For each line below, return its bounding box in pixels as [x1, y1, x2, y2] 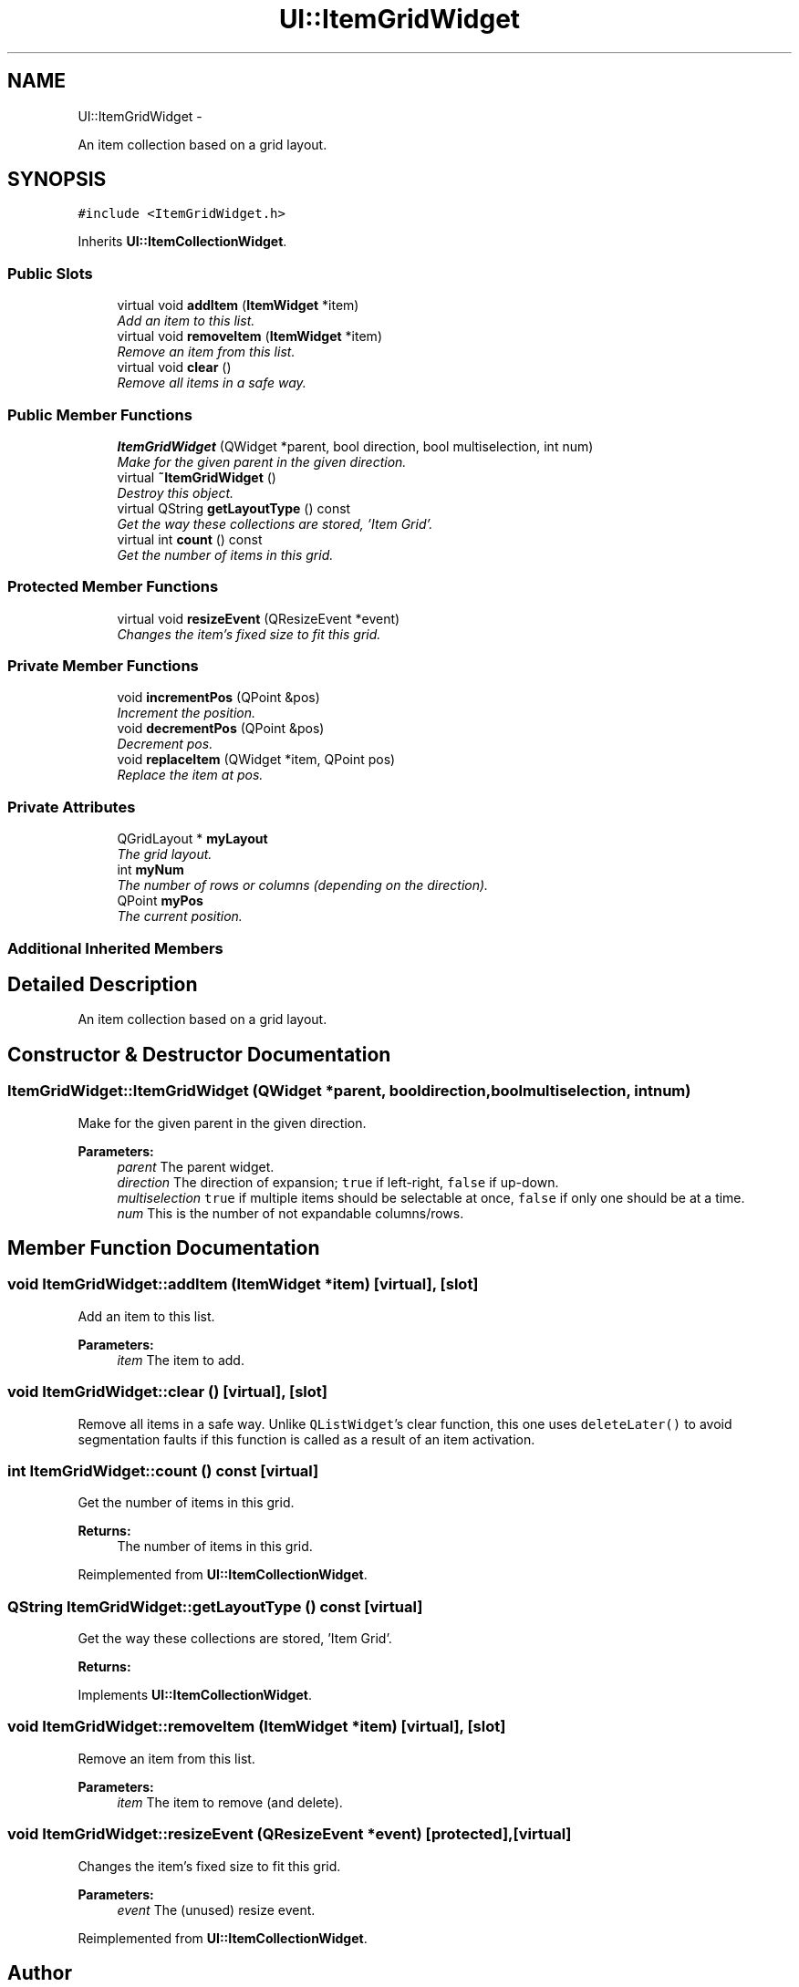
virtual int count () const [117, 531, 263, 547]
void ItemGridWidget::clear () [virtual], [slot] [7, 1382, 327, 1402]
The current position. [117, 908, 243, 925]
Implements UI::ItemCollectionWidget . [78, 1687, 312, 1703]
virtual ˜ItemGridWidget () [117, 469, 276, 485]
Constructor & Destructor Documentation [7, 1042, 391, 1066]
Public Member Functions [7, 405, 192, 424]
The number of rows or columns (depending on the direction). [117, 877, 489, 894]
